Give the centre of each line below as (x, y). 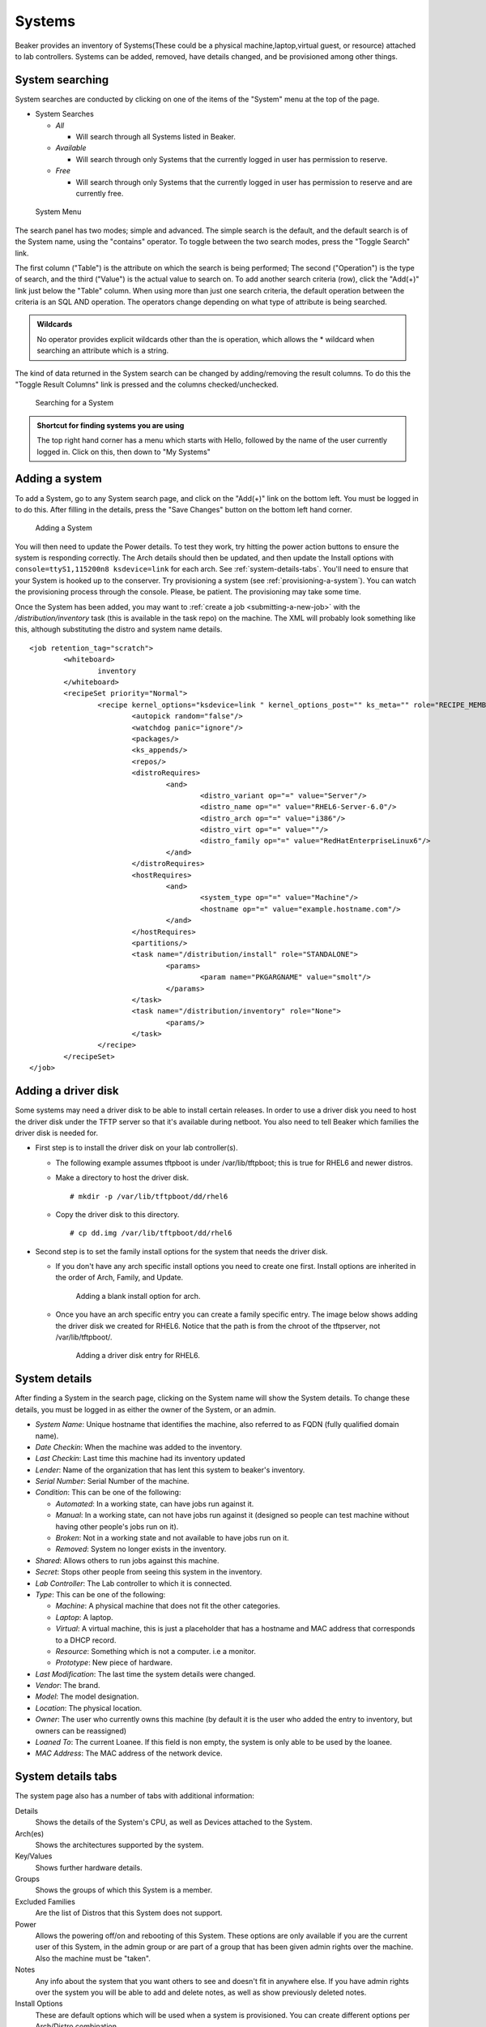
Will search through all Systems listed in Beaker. (156, 137)
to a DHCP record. (86, 1640)
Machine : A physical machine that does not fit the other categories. (168, 1606)
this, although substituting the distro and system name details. (119, 629)
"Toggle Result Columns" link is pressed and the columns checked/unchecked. (147, 384)
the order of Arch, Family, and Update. (119, 1278)
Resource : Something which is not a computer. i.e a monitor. (156, 1651)
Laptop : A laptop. (84, 1617)
